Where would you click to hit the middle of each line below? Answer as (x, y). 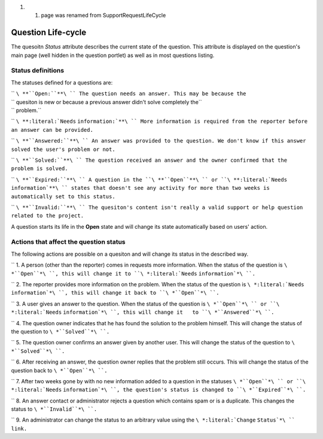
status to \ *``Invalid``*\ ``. (54, 409)
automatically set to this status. (63, 196)
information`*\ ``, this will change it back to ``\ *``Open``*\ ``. (115, 293)
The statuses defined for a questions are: (62, 82)
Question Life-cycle (49, 33)
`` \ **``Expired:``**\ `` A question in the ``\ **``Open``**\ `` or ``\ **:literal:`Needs (149, 179)
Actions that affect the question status (68, 242)
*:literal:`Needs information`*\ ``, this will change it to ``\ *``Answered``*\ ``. (143, 312)
